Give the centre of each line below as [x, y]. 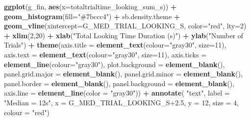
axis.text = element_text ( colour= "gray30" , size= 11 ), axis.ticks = [105, 54]
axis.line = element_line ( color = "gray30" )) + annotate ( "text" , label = [117, 93]
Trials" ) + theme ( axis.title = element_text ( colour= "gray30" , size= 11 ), [115, 45]
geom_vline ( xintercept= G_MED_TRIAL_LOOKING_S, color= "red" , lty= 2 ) [125, 26]
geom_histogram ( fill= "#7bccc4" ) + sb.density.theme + [92, 16]
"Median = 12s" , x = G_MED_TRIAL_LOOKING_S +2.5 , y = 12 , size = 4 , [121, 102]
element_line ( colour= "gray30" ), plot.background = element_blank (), [114, 64]
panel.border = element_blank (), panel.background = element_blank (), [119, 83]
